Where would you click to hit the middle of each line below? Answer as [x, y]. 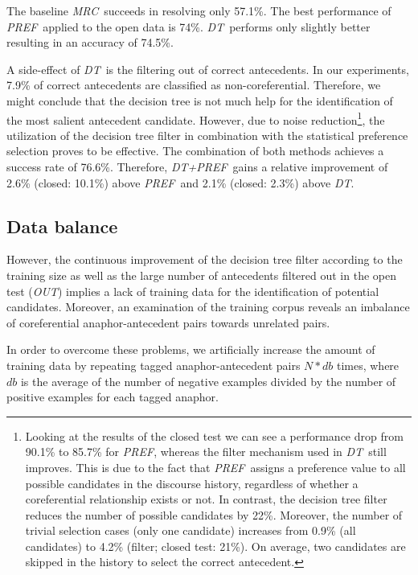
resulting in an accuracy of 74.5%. [90, 42]
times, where [368, 365]
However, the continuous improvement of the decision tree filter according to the [205, 259]
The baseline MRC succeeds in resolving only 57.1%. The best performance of [199, 10]
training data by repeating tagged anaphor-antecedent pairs [154, 365]
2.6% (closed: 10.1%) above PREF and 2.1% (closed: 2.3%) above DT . [180, 182]
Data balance [62, 226]
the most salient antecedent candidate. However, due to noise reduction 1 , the [196, 118]
